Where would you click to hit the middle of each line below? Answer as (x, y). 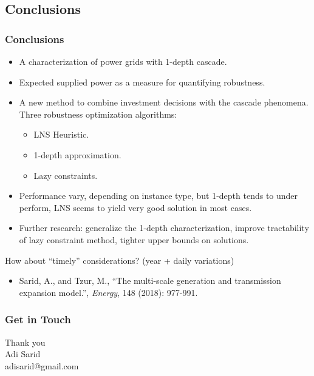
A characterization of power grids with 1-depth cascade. (123, 61)
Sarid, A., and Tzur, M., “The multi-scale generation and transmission (150, 280)
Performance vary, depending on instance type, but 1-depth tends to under (159, 196)
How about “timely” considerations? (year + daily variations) (120, 260)
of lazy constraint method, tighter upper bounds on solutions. (134, 239)
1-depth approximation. (77, 154)
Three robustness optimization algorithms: (98, 114)
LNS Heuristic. (61, 134)
